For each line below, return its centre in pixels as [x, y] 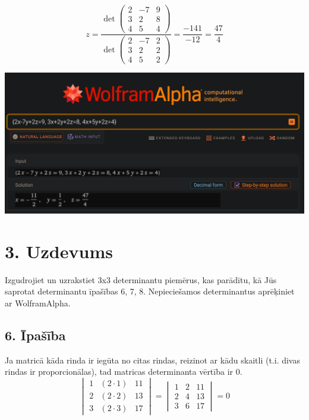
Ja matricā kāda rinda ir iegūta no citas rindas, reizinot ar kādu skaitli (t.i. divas [152, 360]
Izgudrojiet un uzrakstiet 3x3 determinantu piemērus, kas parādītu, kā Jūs [141, 279]
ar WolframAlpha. [38, 303]
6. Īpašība [35, 335]
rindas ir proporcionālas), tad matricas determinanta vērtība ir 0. [124, 372]
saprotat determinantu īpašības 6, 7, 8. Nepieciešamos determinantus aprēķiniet [150, 291]
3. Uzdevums [59, 251]
